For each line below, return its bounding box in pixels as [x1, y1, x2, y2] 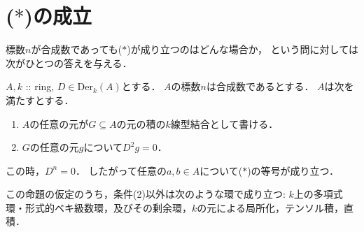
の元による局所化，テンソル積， [197, 200, 344, 215]
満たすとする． [6, 92, 74, 107]
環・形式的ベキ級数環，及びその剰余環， [6, 200, 192, 215]
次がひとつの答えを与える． [6, 55, 132, 70]
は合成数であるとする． [206, 79, 314, 94]
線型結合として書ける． [170, 116, 279, 131]
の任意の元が [29, 116, 89, 131]
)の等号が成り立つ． [247, 163, 339, 177]
